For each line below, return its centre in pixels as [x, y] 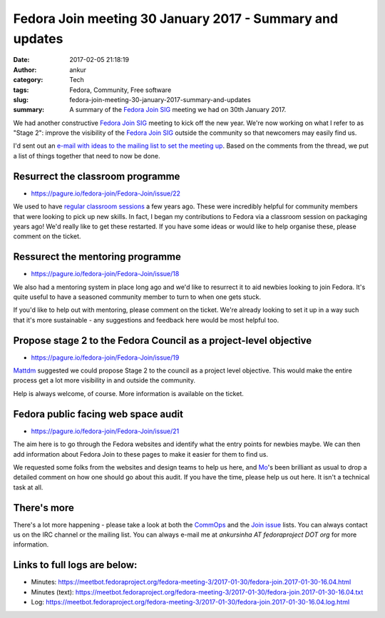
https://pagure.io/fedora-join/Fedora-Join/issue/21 [105, 431]
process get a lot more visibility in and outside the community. [104, 380]
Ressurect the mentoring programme [97, 257]
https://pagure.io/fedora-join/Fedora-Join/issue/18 [105, 274]
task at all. [28, 487]
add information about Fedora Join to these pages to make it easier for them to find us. [141, 454]
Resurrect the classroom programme [97, 176]
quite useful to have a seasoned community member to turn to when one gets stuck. [137, 297]
